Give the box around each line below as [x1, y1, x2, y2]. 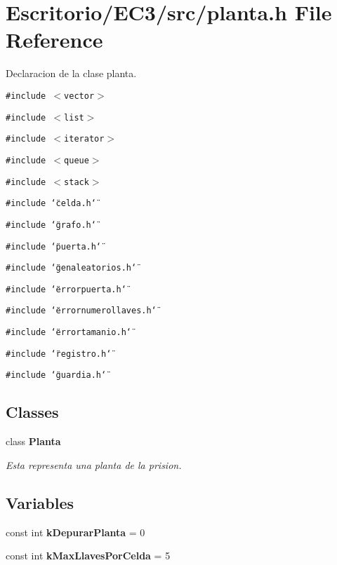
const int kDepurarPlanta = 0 [6, 524, 145, 539]
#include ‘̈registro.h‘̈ [6, 348, 112, 359]
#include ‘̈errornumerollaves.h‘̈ [6, 306, 157, 316]
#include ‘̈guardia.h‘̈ [6, 370, 107, 381]
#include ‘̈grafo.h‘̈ [6, 219, 96, 230]
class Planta [6, 434, 61, 449]
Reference [6, 25, 103, 54]
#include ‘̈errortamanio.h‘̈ [6, 327, 131, 338]
